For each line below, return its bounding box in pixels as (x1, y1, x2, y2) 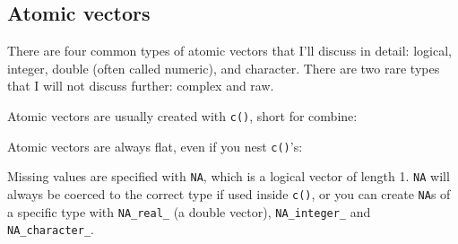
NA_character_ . (7, 220, 94, 239)
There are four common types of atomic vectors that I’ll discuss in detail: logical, (7, 41, 452, 60)
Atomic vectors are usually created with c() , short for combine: (7, 106, 358, 125)
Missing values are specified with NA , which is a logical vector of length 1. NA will (7, 167, 450, 186)
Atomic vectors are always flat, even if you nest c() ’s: (7, 136, 303, 155)
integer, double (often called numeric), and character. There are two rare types (7, 58, 440, 77)
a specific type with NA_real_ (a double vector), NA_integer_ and (7, 202, 371, 221)
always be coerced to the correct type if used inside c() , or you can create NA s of (7, 184, 451, 203)
